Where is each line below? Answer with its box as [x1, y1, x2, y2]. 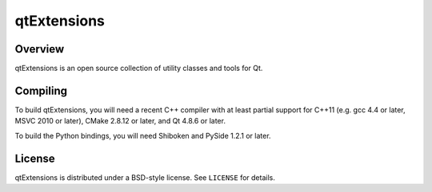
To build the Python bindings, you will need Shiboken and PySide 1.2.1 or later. [14, 131, 271, 140]
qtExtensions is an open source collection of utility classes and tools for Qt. [14, 64, 263, 73]
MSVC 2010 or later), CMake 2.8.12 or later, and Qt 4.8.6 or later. [14, 116, 226, 126]
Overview [14, 42, 65, 56]
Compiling [14, 84, 68, 97]
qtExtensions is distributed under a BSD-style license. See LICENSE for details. [14, 172, 275, 182]
